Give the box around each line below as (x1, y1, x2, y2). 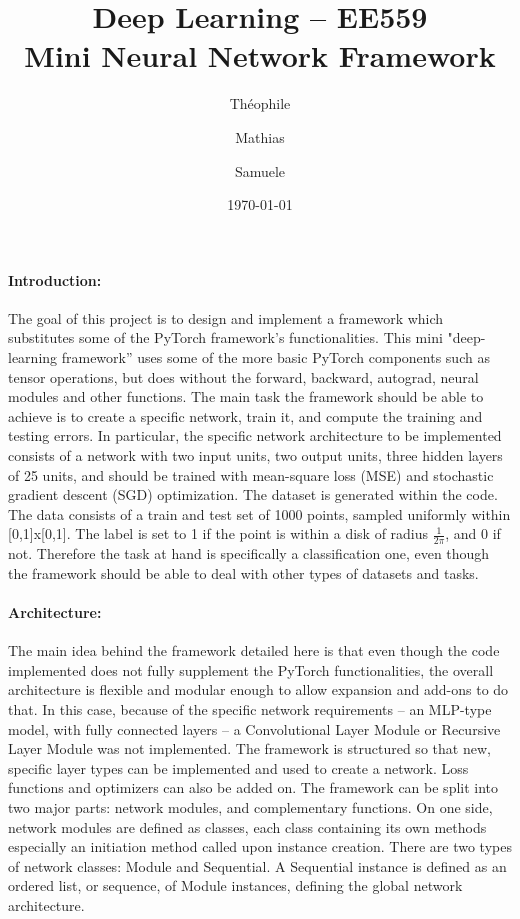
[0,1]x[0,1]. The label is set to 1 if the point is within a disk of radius (8, 523, 429, 544)
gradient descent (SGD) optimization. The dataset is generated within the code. (8, 484, 498, 505)
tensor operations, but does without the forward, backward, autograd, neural (8, 366, 479, 387)
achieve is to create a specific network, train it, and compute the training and (8, 405, 483, 426)
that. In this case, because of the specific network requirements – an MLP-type (8, 699, 492, 720)
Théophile (229, 93, 291, 114)
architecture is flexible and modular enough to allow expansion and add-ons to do (8, 679, 509, 700)
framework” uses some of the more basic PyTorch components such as (61, 347, 490, 368)
